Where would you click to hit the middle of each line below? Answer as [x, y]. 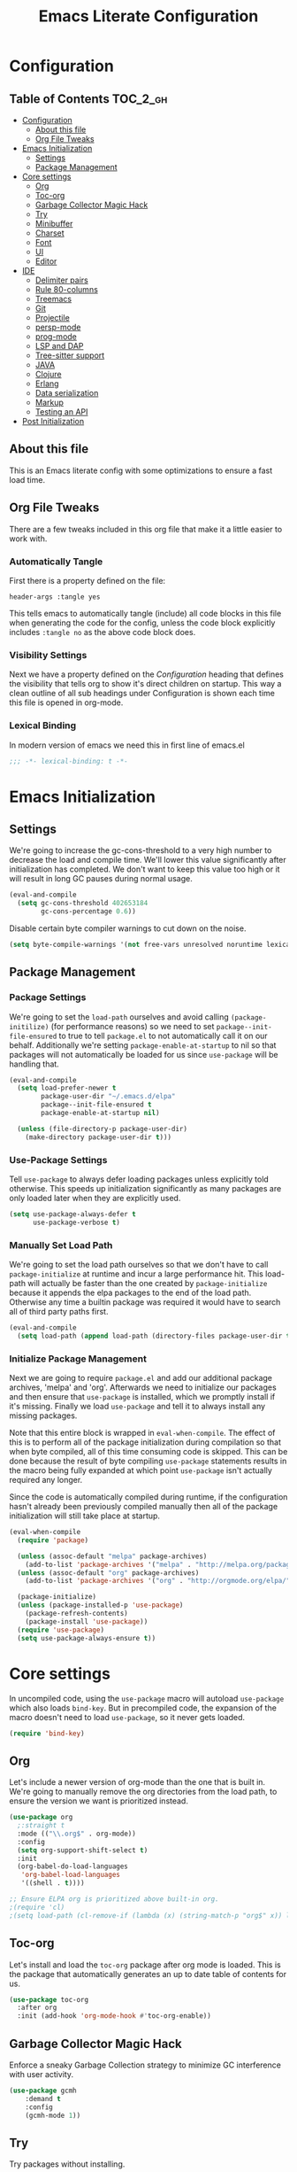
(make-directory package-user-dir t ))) [99, 1137]
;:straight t [41, 1826]
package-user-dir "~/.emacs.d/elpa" [108, 1097]
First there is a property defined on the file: [88, 580]
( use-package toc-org [49, 1999]
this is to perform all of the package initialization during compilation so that [145, 1442]
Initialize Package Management [78, 1359]
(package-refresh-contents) [76, 1614]
